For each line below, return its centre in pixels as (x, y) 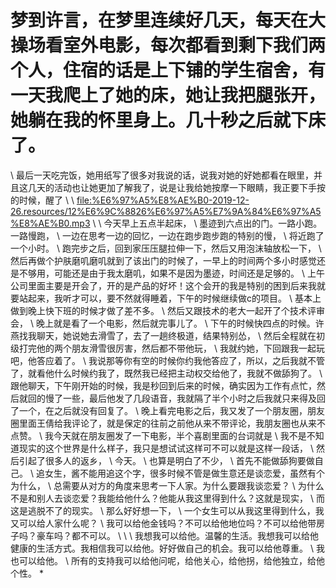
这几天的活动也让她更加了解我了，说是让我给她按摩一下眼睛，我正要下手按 (172, 187)
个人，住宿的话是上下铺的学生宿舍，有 (168, 70)
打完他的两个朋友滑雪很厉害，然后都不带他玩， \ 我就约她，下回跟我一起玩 (171, 348)
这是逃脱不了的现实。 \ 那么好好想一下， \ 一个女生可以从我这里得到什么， (163, 510)
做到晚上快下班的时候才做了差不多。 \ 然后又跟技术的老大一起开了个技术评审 (167, 310)
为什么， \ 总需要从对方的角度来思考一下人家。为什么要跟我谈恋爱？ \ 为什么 (167, 485)
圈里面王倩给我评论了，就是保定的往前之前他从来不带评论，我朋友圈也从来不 (168, 423)
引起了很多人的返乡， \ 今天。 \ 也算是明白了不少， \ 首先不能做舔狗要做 (166, 460)
